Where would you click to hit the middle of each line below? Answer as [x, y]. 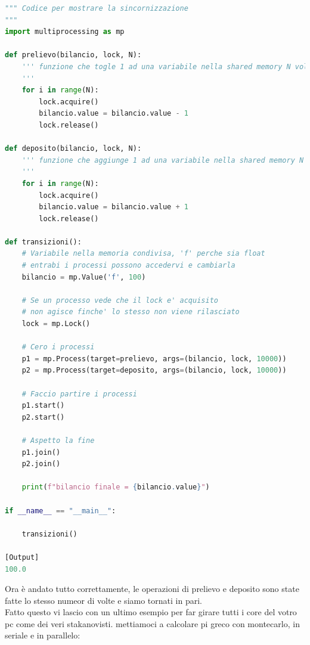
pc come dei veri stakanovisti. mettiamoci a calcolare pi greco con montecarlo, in [152, 623]
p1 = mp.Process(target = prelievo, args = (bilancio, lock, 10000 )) [154, 359]
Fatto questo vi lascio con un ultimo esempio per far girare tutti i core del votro [151, 612]
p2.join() [41, 464]
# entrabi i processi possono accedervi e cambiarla [128, 266]
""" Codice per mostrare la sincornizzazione [97, 8]
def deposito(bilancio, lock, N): [73, 149]
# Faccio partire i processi [79, 394]
